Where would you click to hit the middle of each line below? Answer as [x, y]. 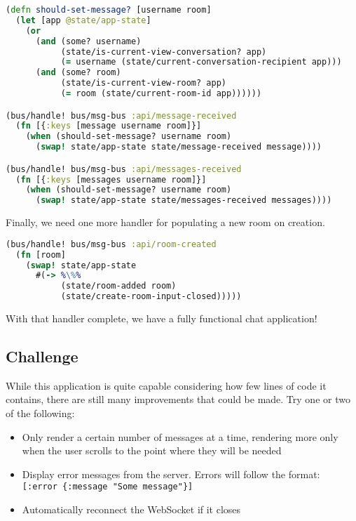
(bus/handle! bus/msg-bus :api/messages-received [124, 169]
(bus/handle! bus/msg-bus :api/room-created [111, 244]
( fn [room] [41, 255]
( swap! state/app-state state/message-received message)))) [179, 147]
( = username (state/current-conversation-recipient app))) [201, 62]
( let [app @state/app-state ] [83, 20]
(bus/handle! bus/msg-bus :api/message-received [121, 116]
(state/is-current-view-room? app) [143, 83]
